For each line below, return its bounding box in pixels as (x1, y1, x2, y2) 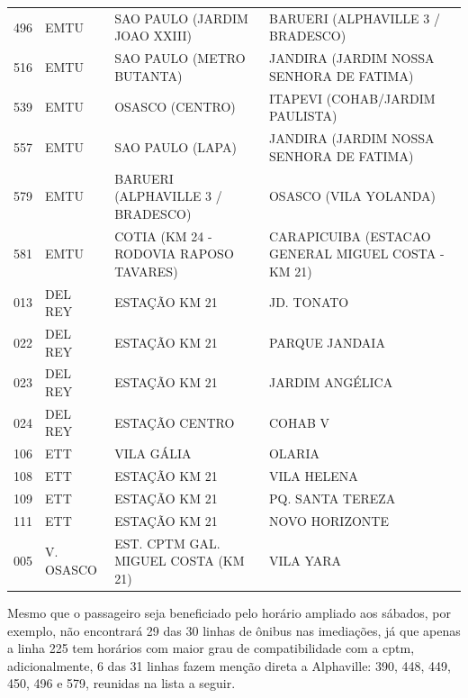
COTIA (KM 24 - (114, 226, 212, 245)
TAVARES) (114, 261, 178, 280)
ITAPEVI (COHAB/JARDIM (268, 88, 436, 107)
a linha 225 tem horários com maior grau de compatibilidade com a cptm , (7, 639, 415, 657)
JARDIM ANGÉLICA (268, 373, 393, 392)
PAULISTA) (268, 106, 337, 125)
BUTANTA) (114, 66, 183, 85)
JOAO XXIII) (114, 26, 192, 45)
